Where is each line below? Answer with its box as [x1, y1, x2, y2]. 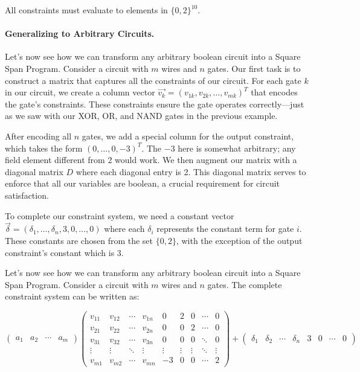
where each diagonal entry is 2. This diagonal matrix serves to [76, 165, 306, 178]
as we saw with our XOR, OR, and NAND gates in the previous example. [5, 109, 278, 122]
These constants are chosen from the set [5, 234, 153, 246]
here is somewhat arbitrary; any [178, 141, 296, 154]
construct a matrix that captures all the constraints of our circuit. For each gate [5, 74, 301, 86]
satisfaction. [5, 188, 49, 201]
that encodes [251, 86, 298, 98]
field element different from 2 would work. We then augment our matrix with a [5, 153, 297, 166]
